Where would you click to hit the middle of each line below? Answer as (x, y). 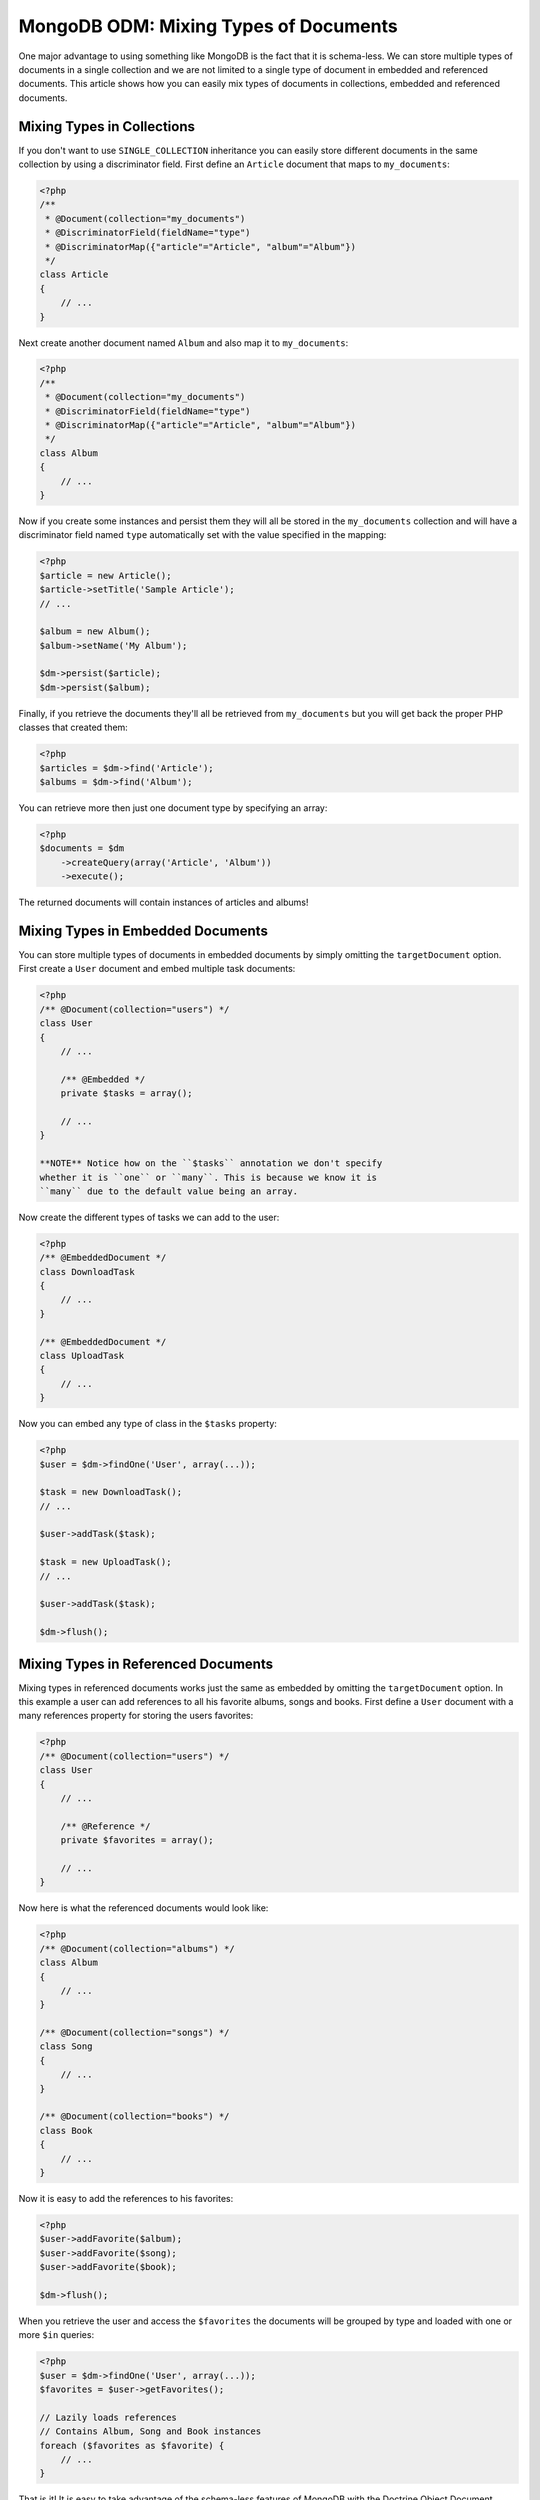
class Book (66, 2130)
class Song (66, 2046)
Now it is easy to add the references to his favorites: (126, 2198)
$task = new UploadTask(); (105, 1562)
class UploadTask (82, 1355)
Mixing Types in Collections (106, 126)
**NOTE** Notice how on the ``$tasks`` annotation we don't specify (211, 1163)
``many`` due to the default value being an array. (169, 1191)
